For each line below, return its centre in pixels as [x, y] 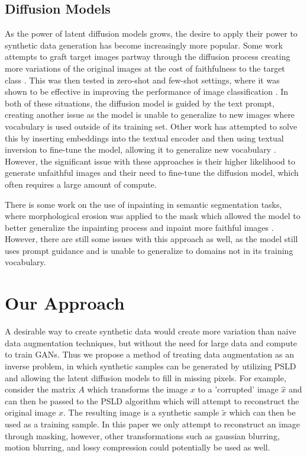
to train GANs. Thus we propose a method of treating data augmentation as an [149, 354]
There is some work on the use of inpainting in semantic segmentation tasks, [143, 204]
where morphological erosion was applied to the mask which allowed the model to [153, 216]
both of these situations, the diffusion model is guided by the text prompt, [140, 103]
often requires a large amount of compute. [81, 184]
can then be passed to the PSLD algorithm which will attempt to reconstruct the [152, 400]
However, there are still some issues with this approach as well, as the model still [151, 239]
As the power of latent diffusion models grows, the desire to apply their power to [151, 33]
